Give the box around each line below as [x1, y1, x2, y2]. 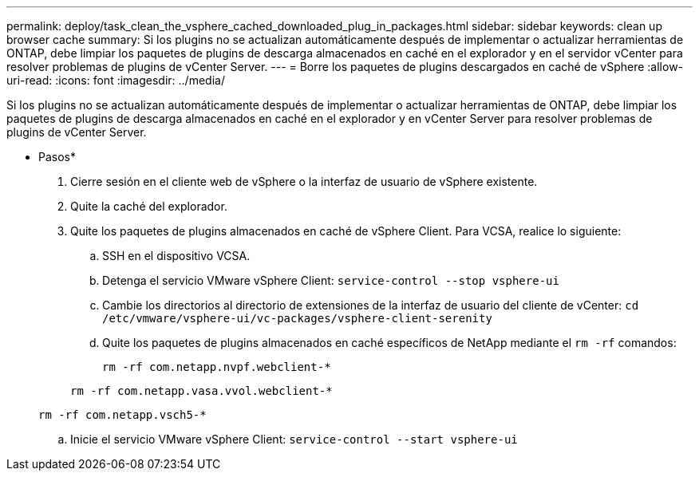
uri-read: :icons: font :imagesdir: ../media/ [6, 73, 225, 87]
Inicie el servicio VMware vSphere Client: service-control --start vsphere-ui [70, 432, 518, 446]
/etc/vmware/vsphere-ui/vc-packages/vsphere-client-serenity [102, 312, 492, 325]
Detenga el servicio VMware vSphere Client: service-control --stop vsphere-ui [102, 274, 559, 287]
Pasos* [38, 150, 76, 164]
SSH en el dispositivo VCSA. [102, 249, 251, 262]
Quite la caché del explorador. [70, 199, 227, 213]
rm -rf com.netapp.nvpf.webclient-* [102, 361, 331, 373]
